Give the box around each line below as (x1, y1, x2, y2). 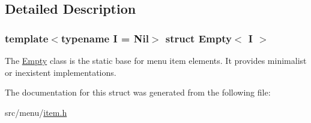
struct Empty (165, 30, 232, 45)
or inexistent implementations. (5, 66, 116, 78)
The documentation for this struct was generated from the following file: (5, 86, 271, 99)
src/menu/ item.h (5, 106, 67, 118)
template (5, 30, 49, 45)
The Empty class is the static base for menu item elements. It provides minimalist (5, 54, 307, 66)
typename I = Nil (61, 30, 149, 45)
